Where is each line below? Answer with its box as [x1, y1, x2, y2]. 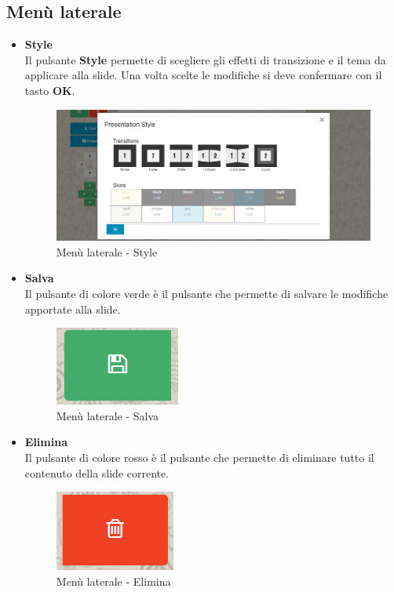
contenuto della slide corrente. [24, 464, 170, 481]
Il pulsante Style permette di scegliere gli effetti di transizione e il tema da [24, 51, 386, 67]
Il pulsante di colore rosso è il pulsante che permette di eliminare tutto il [24, 449, 374, 465]
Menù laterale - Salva [56, 407, 159, 423]
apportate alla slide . [24, 300, 121, 317]
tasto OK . [24, 82, 75, 98]
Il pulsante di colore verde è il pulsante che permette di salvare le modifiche [24, 285, 389, 302]
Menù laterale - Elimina [56, 572, 171, 589]
